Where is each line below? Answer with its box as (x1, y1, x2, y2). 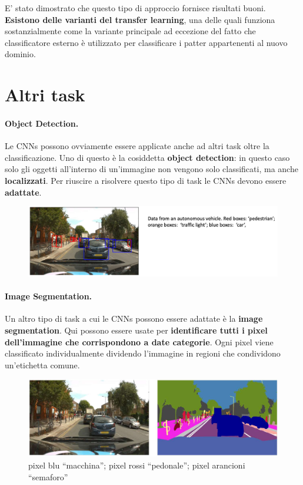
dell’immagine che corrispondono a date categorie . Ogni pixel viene (5, 335, 274, 348)
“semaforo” (28, 470, 68, 483)
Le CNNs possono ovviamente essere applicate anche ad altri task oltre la (5, 140, 269, 152)
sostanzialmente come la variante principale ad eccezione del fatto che (5, 25, 256, 37)
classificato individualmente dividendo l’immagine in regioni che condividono (5, 347, 281, 359)
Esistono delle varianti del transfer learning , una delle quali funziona (5, 13, 275, 25)
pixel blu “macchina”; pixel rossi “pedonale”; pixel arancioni (28, 458, 245, 471)
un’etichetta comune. (5, 358, 80, 371)
